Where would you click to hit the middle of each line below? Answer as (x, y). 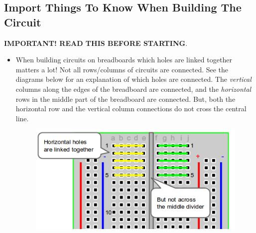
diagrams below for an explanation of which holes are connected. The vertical (133, 79)
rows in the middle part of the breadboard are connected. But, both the (126, 99)
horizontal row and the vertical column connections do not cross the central (131, 109)
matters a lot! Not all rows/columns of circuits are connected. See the (122, 69)
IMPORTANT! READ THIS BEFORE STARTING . (96, 43)
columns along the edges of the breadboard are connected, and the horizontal (133, 89)
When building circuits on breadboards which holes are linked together (124, 60)
